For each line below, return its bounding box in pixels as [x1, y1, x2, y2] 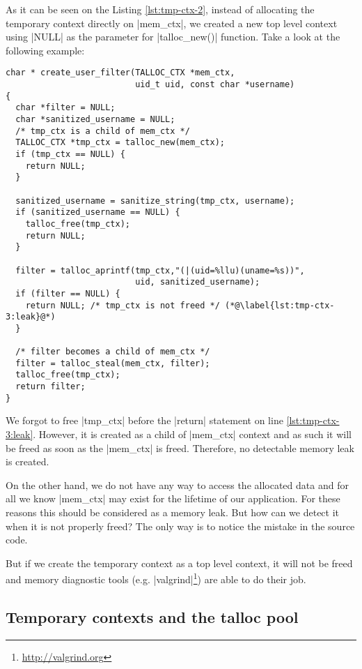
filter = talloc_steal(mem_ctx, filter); [15, 358, 210, 368]
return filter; [15, 382, 86, 392]
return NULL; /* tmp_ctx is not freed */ [25, 300, 220, 310]
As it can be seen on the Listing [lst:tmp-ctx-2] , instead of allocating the [6, 2, 315, 16]
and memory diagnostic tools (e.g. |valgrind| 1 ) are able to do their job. [6, 570, 306, 586]
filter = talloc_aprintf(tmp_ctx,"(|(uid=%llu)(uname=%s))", [15, 265, 305, 276]
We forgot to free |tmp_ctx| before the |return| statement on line [6, 413, 283, 428]
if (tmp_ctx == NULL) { [15, 149, 125, 159]
